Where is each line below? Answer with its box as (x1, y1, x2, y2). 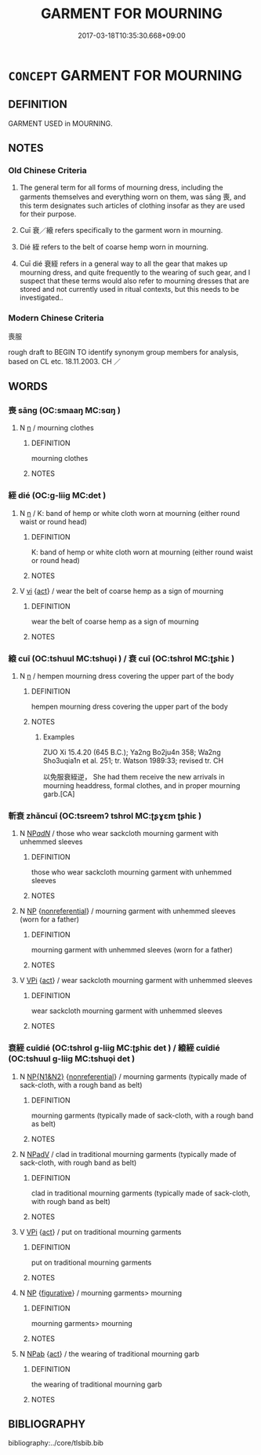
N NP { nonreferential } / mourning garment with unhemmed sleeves (19, 906, 237, 916)
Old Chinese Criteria (8, 165, 88, 176)
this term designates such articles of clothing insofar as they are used (19, 201, 245, 211)
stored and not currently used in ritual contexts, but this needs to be (19, 285, 240, 294)
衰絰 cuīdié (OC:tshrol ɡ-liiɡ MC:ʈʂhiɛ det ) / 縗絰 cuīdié (8, 1043, 220, 1054)
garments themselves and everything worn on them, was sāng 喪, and (19, 192, 246, 201)
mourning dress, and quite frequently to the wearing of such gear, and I (19, 268, 251, 278)
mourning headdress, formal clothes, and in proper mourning (42, 781, 241, 790)
